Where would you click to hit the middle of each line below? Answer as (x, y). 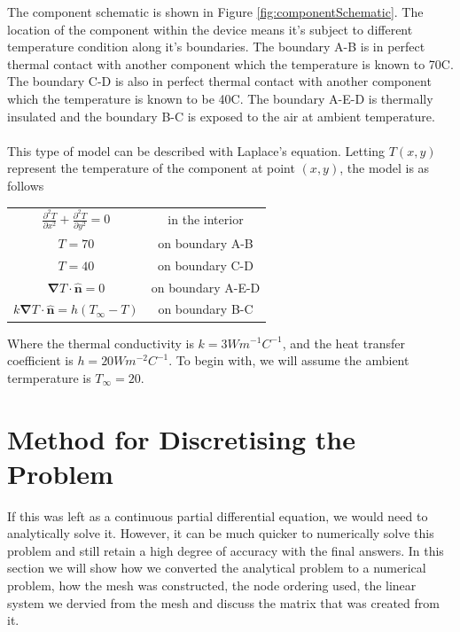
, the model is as (385, 168)
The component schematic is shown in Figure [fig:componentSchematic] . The (215, 12)
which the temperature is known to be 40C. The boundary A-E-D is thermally (220, 98)
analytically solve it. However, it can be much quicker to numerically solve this (221, 533)
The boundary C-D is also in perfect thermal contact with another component (219, 81)
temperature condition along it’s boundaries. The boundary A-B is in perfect (216, 47)
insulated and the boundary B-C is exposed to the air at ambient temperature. (221, 116)
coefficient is (40, 360)
